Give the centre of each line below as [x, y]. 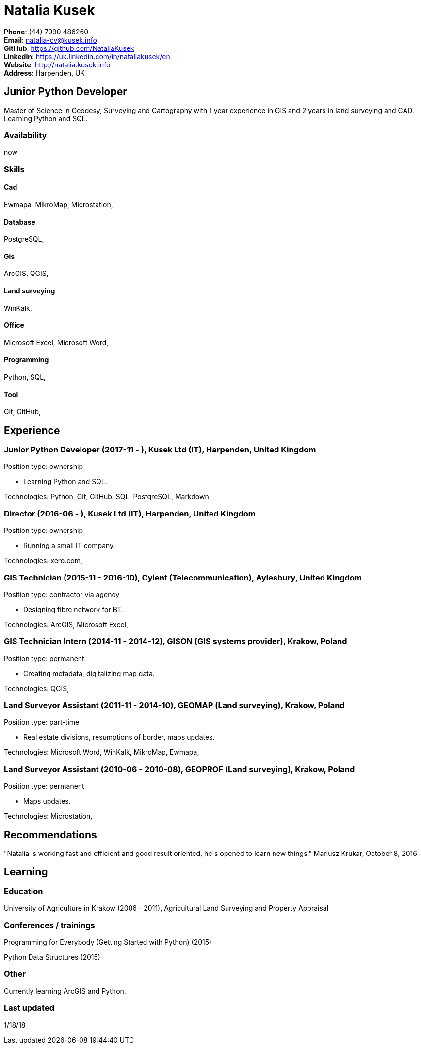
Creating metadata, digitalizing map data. [89, 673]
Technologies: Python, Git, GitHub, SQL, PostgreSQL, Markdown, [107, 497]
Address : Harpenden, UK [44, 73]
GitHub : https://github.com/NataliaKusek [69, 48]
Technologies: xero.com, [43, 561]
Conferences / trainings [49, 925]
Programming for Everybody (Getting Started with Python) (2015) [108, 942]
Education [24, 891]
